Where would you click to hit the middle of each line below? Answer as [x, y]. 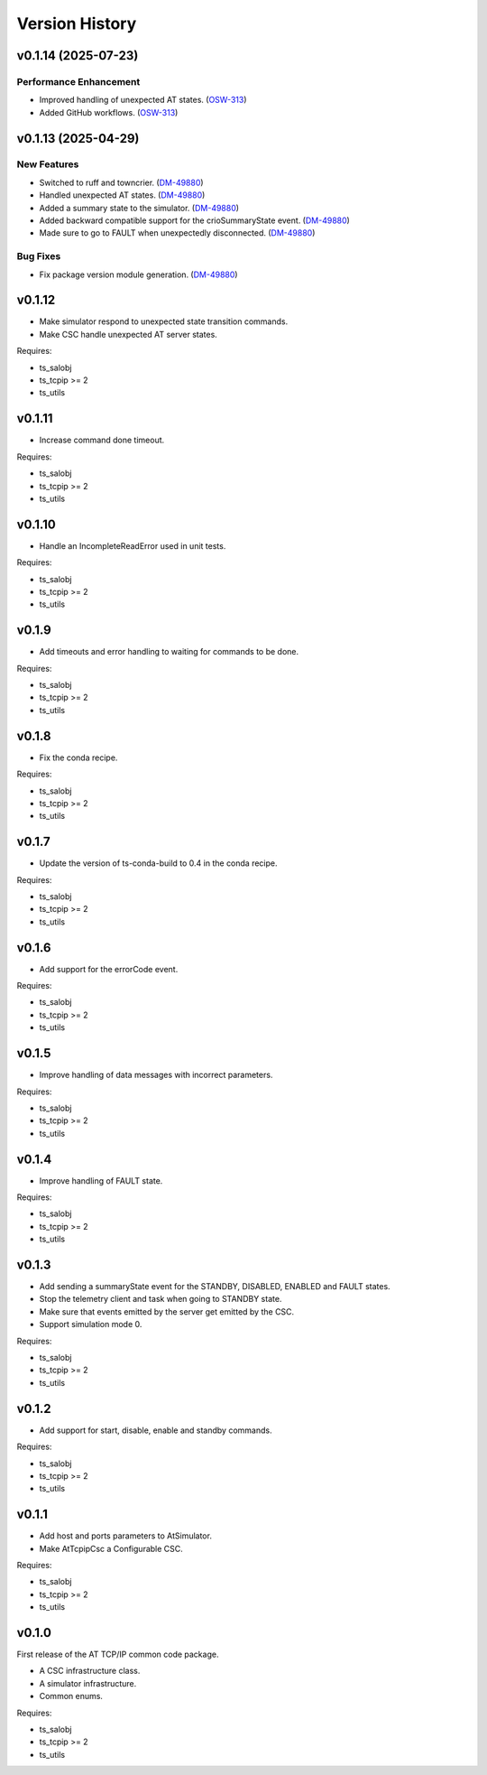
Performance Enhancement [78, 81]
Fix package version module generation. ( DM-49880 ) [138, 274]
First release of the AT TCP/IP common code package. [118, 1654]
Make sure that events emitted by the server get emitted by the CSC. [167, 1311]
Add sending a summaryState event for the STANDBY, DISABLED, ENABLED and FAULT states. [215, 1287]
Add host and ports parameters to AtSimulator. [125, 1536]
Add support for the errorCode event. [109, 969]
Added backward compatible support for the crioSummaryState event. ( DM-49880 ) [195, 220]
